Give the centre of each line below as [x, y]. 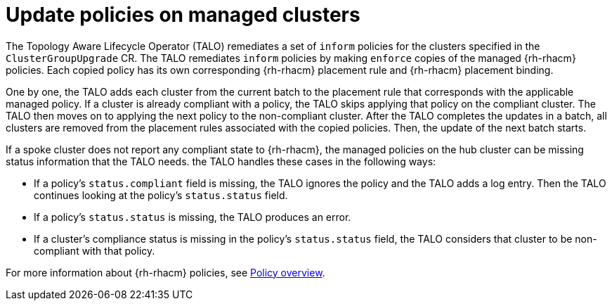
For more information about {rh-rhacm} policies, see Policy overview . [165, 272]
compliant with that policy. [95, 250]
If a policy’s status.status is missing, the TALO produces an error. [193, 217]
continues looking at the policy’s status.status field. [161, 195]
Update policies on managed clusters [183, 15]
